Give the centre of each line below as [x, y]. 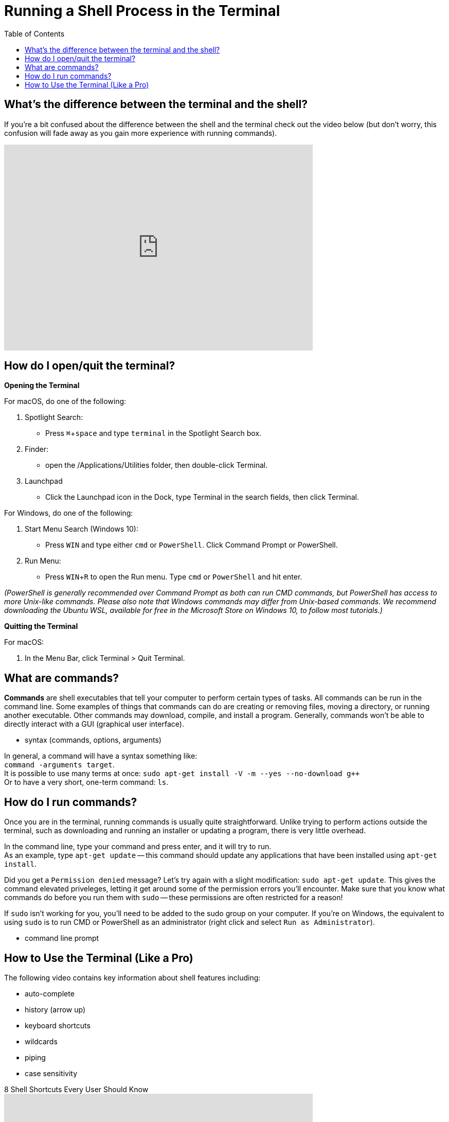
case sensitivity [51, 1073]
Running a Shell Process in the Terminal [142, 11]
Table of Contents [34, 33]
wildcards [41, 1041]
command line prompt [62, 938]
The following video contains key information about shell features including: [132, 977]
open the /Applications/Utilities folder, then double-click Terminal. [157, 465]
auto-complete [50, 993]
